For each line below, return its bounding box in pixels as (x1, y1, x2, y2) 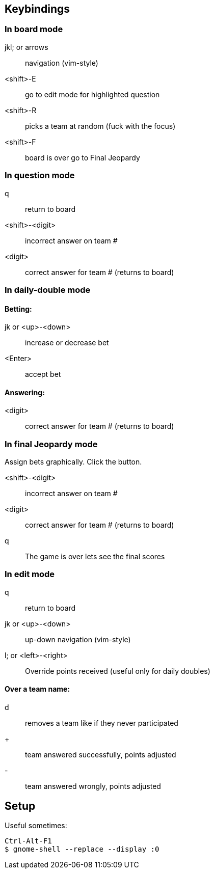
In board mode (5, 24, 63, 35)
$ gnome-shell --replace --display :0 (5, 844, 159, 853)
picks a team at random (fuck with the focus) (25, 121, 176, 130)
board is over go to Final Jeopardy (25, 153, 140, 162)
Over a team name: (5, 685, 70, 694)
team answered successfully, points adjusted (25, 750, 176, 759)
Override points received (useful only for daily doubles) (25, 666, 210, 675)
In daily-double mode (5, 284, 91, 295)
